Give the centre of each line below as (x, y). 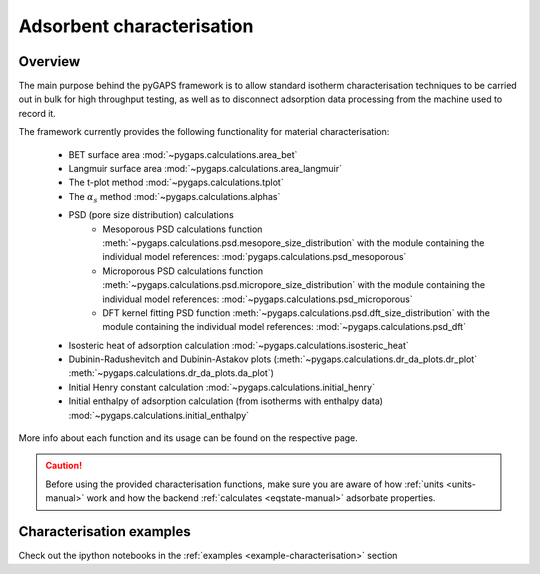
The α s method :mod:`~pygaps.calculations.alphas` (174, 197)
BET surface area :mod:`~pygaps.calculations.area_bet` (183, 154)
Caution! (64, 466)
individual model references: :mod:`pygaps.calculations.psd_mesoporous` (254, 257)
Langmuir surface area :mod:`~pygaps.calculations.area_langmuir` (205, 169)
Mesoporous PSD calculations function (182, 229)
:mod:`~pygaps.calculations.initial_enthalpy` (159, 415)
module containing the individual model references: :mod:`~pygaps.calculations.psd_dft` (284, 327)
